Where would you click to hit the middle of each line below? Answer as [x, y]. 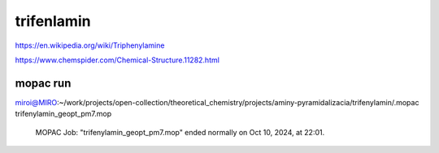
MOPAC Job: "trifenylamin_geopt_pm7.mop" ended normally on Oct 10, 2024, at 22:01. [180, 132]
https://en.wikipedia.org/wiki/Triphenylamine [90, 45]
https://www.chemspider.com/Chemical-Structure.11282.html [117, 60]
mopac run [43, 83]
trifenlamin [53, 21]
